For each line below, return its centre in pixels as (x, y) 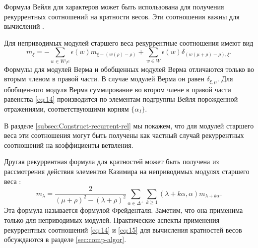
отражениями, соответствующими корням (66, 108)
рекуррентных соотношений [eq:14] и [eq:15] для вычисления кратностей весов (123, 229)
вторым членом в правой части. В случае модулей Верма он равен (104, 79)
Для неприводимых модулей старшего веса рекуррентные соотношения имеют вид (129, 42)
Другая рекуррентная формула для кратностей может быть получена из (111, 161)
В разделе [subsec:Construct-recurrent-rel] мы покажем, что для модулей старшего (129, 125)
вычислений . (24, 26)
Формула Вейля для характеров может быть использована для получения (114, 6)
